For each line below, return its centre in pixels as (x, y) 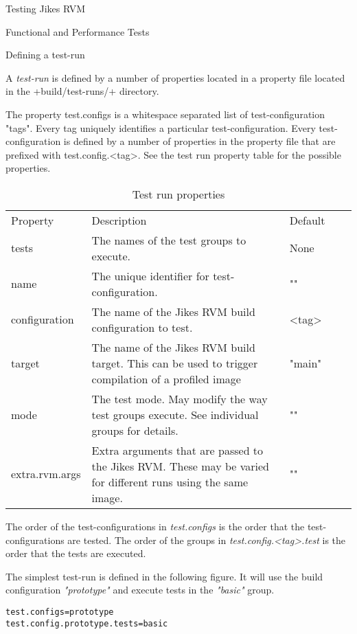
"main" (306, 363)
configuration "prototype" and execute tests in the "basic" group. (140, 590)
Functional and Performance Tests (78, 31)
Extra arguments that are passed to (177, 450)
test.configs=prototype (60, 612)
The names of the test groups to (169, 240)
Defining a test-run (45, 55)
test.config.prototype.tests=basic (87, 623)
